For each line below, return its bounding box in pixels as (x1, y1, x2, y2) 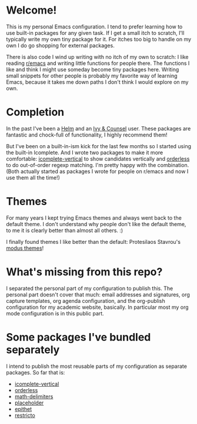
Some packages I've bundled (6, 330, 151, 344)
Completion (6, 106, 65, 119)
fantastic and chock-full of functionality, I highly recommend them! (6, 131, 168, 138)
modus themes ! (6, 244, 44, 252)
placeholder (14, 399, 44, 406)
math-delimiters (14, 393, 54, 400)
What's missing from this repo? (6, 265, 163, 278)
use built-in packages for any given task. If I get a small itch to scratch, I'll (6, 29, 185, 36)
